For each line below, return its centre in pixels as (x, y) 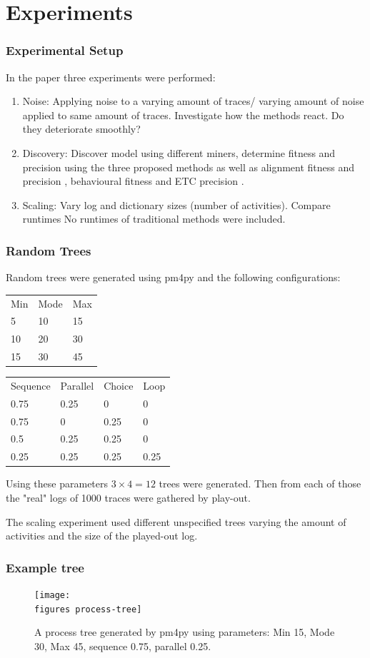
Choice (119, 385)
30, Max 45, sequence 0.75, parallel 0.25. (123, 646)
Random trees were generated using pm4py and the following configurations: (173, 277)
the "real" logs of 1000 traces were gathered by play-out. (128, 497)
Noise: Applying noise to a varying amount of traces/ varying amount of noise (193, 101)
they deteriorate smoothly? (81, 129)
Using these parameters (57, 484)
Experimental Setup (65, 50)
